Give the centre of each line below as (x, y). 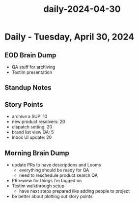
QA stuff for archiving (33, 67)
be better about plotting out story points (52, 197)
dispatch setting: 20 (32, 127)
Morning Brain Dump (37, 153)
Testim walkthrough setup (38, 186)
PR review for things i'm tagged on (47, 181)
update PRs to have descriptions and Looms (56, 165)
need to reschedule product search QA (58, 175)
